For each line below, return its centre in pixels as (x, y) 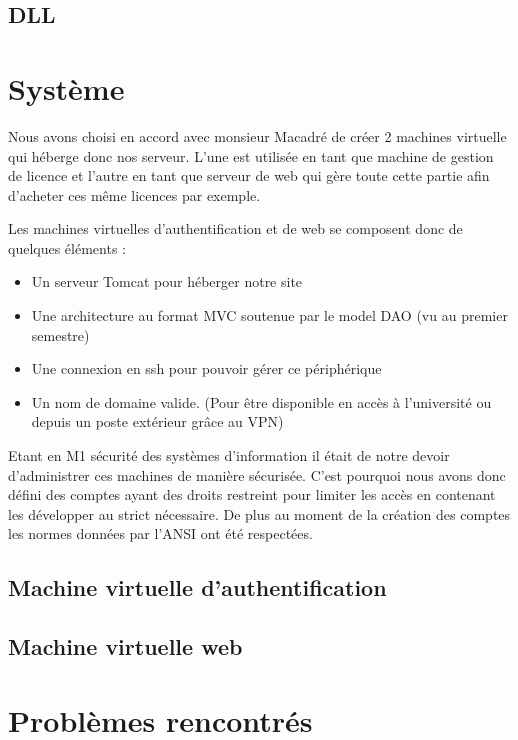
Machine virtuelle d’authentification (197, 587)
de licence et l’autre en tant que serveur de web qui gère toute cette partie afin (249, 175)
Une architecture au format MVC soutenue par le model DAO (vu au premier (269, 315)
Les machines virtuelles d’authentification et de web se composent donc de (235, 228)
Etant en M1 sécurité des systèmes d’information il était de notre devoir (229, 455)
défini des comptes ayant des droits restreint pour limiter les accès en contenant (252, 494)
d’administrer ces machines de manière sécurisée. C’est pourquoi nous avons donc (257, 474)
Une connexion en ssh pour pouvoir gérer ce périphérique (206, 368)
